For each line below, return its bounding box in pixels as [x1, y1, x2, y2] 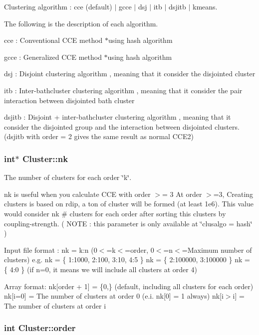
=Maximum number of [182, 244, 252, 255]
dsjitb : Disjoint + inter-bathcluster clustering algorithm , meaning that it [4, 112, 231, 122]
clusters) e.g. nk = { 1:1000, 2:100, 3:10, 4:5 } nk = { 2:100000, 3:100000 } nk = [4, 254, 250, 265]
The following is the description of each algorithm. [4, 18, 158, 28]
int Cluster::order [4, 322, 76, 334]
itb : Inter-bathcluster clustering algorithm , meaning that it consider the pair [4, 85, 243, 95]
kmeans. [193, 1, 218, 11]
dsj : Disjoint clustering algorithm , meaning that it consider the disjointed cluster [4, 68, 256, 79]
